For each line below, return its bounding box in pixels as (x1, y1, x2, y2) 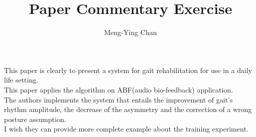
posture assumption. (4, 113, 66, 124)
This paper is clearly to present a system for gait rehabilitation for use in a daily (4, 64, 252, 75)
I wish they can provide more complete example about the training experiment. (4, 123, 248, 134)
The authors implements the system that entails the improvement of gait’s (4, 94, 233, 104)
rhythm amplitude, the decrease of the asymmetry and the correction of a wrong (4, 104, 252, 114)
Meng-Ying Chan (104, 27, 157, 37)
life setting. (4, 74, 39, 85)
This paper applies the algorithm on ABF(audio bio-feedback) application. (4, 84, 233, 94)
